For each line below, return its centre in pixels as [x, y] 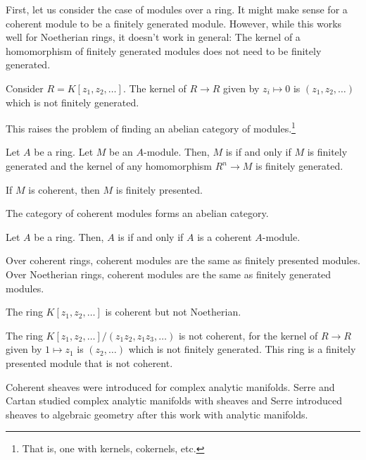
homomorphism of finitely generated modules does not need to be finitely [164, 50]
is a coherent [225, 236]
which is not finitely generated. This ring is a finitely [242, 349]
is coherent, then [64, 189]
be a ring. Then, [69, 236]
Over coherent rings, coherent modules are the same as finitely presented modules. [183, 260]
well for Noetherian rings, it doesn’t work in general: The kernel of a [153, 37]
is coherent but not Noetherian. [173, 312]
